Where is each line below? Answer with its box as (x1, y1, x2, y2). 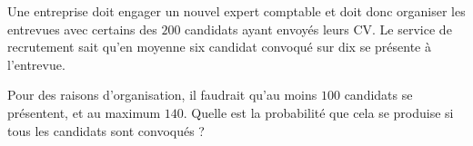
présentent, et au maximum (7, 102, 161, 122)
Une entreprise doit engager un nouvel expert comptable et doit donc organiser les (7, 2, 466, 20)
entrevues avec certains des (7, 19, 157, 38)
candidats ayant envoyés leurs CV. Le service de (185, 19, 452, 38)
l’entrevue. (7, 54, 65, 73)
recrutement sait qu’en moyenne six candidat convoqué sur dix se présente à (7, 37, 432, 56)
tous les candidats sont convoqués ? (7, 121, 205, 140)
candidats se (344, 85, 413, 104)
